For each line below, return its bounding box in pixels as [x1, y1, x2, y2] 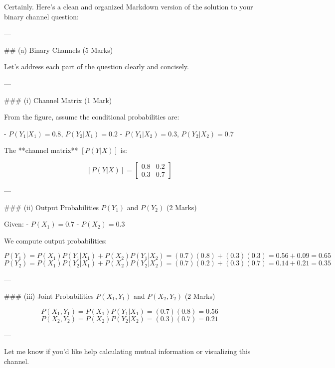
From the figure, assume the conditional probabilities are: [4, 112, 179, 122]
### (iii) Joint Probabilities [4, 290, 94, 301]
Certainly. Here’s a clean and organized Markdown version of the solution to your [4, 1, 253, 11]
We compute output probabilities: [4, 235, 107, 245]
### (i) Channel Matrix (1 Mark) [4, 95, 112, 105]
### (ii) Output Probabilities [4, 202, 99, 212]
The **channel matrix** [4, 145, 78, 155]
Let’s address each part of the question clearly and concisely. [4, 61, 189, 72]
